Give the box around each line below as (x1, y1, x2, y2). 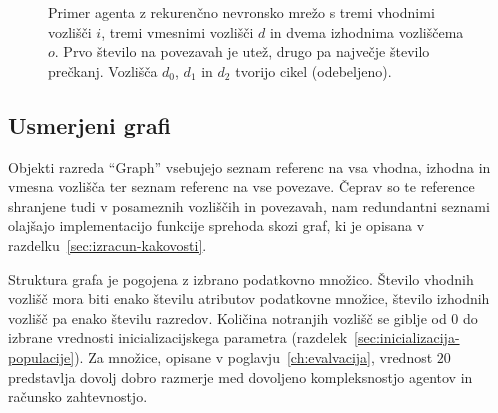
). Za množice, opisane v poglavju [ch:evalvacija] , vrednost (74, 346, 433, 367)
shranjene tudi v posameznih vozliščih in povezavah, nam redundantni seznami (8, 195, 490, 216)
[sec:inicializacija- (354, 327, 460, 348)
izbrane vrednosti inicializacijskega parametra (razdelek (8, 327, 348, 348)
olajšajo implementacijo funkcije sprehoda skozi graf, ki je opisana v (8, 215, 425, 236)
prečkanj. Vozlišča (48, 60, 158, 81)
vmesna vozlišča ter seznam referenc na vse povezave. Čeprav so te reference (8, 176, 475, 197)
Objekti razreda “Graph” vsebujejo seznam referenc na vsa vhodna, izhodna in (8, 156, 491, 177)
